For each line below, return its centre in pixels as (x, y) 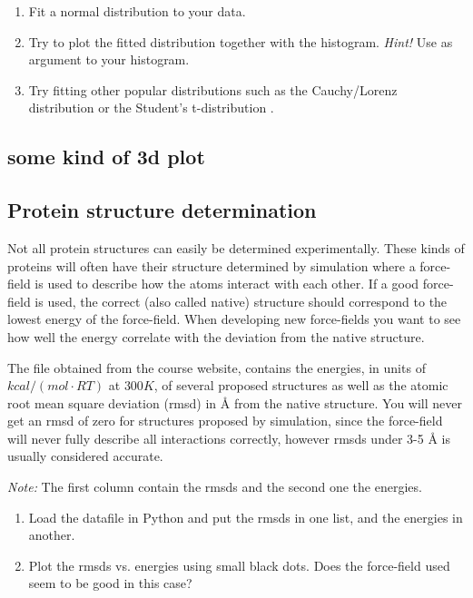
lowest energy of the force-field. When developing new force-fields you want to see (234, 319)
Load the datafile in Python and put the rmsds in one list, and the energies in (246, 517)
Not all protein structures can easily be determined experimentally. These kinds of (236, 247)
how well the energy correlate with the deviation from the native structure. (216, 336)
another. (52, 535)
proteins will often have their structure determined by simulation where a (212, 265)
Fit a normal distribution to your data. (137, 11)
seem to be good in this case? (110, 583)
